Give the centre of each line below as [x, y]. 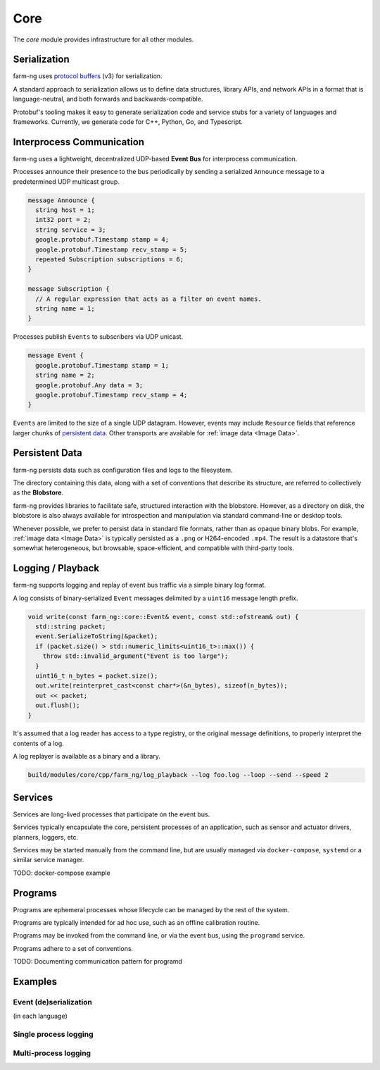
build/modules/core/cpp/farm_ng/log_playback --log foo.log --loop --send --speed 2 [178, 775]
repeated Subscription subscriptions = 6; [110, 260]
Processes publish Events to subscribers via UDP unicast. [98, 337]
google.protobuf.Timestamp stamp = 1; [102, 365]
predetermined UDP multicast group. [66, 181]
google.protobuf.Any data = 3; [89, 385]
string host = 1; [65, 210]
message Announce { [61, 200]
